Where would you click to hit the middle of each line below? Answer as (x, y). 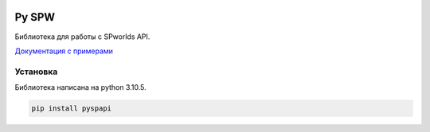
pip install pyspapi (71, 109)
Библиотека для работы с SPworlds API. (82, 37)
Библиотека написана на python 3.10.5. (80, 87)
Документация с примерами (64, 51)
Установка (36, 72)
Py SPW (35, 17)
